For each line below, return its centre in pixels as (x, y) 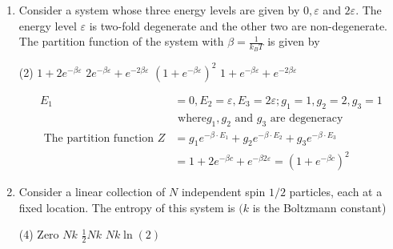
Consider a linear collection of (92, 192)
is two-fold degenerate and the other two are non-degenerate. (239, 25)
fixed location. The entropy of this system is (127, 207)
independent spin (223, 192)
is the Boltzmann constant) (319, 207)
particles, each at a (336, 192)
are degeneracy (307, 118)
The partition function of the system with (121, 41)
